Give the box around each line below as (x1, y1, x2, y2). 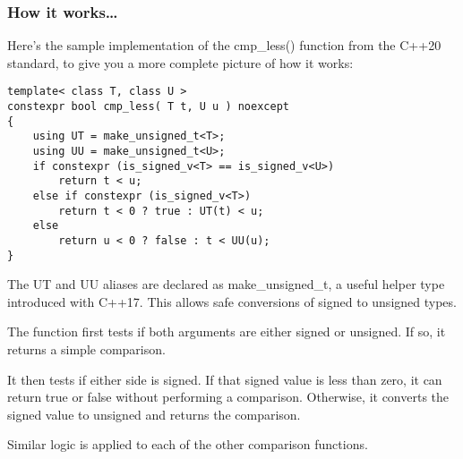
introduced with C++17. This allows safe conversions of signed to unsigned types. (7, 292, 457, 310)
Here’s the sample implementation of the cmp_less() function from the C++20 (7, 36, 442, 55)
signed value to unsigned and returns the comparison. (7, 404, 301, 423)
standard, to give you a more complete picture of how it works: (7, 53, 354, 72)
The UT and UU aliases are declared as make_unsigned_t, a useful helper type (7, 275, 445, 293)
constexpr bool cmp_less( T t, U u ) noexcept (7, 100, 289, 114)
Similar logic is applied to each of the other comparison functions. (7, 435, 368, 454)
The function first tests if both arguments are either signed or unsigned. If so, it (7, 322, 446, 341)
